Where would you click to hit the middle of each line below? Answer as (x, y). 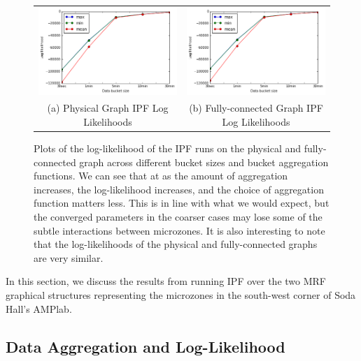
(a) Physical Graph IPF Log (108, 108)
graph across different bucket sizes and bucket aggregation (204, 162)
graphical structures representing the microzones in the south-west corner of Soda (181, 295)
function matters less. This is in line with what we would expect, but (182, 203)
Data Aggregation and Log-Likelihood (146, 346)
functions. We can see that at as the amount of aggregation (161, 176)
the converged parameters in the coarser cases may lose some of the (178, 217)
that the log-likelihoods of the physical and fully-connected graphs (176, 244)
